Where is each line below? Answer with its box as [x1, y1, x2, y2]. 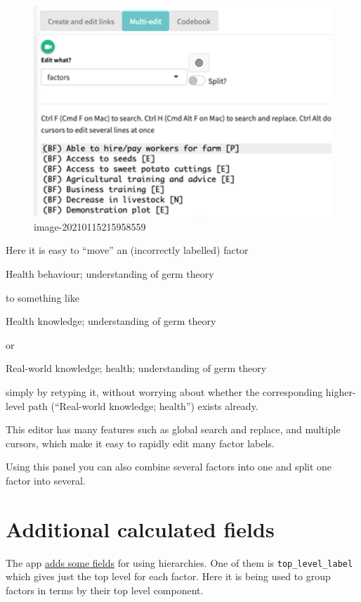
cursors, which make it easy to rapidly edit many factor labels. [6, 435, 275, 450]
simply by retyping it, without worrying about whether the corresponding [6, 384, 323, 399]
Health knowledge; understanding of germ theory [6, 314, 216, 328]
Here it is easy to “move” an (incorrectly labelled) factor [6, 243, 249, 257]
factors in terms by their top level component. [6, 582, 204, 597]
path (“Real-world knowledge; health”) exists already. [27, 398, 258, 413]
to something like [6, 290, 80, 305]
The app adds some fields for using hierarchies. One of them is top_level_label [6, 555, 353, 570]
